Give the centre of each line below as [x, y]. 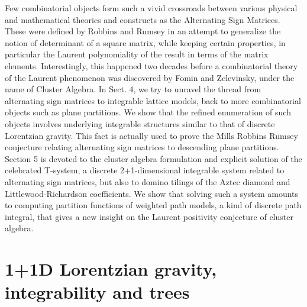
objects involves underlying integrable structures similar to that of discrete [140, 123]
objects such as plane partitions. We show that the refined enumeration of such [148, 112]
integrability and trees [97, 292]
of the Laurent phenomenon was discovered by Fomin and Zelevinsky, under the [150, 77]
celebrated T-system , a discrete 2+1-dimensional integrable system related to [145, 170]
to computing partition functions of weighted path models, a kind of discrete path [153, 205]
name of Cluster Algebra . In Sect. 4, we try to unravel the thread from [133, 89]
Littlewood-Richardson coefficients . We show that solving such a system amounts [152, 193]
